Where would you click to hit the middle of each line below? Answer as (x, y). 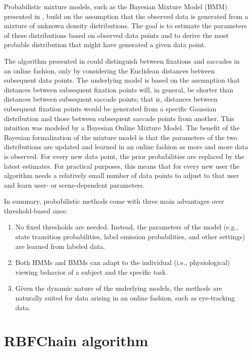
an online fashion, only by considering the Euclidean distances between (109, 70)
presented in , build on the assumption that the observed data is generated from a (126, 16)
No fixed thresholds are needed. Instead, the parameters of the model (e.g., (127, 227)
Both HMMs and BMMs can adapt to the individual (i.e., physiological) (123, 262)
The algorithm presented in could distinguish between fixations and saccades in (122, 61)
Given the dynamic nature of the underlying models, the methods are (119, 288)
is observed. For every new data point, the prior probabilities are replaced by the (124, 156)
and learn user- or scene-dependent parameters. (74, 185)
